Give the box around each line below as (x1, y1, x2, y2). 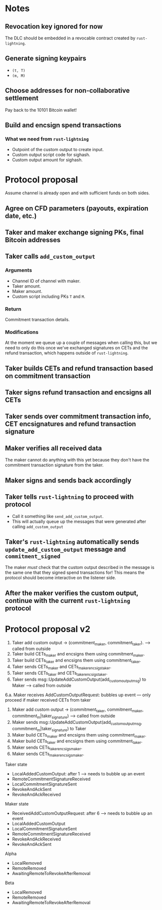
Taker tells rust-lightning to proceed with (5, 493, 134, 501)
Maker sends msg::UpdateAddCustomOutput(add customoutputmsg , (12, 720, 143, 726)
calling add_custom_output (12, 523, 64, 530)
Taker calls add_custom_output (5, 252, 95, 260)
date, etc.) (5, 212, 37, 220)
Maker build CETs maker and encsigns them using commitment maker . (12, 732, 147, 739)
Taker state (5, 761, 28, 767)
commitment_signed (5, 552, 60, 560)
